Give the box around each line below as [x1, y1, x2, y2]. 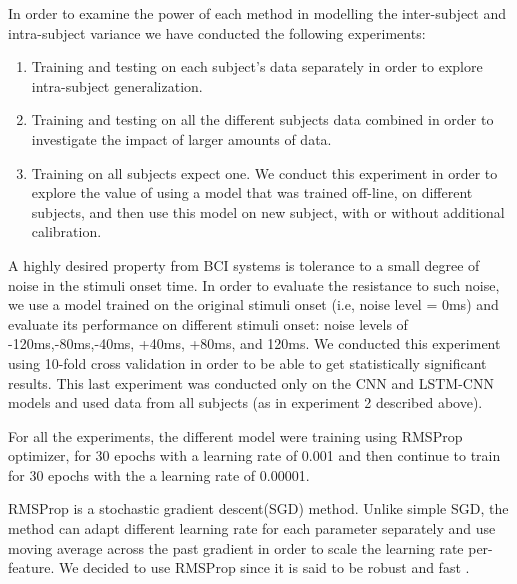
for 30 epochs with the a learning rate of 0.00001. [8, 464, 310, 485]
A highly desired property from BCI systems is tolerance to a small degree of [8, 254, 480, 275]
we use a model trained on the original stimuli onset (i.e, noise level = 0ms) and [8, 294, 499, 315]
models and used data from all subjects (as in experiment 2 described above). [8, 392, 483, 413]
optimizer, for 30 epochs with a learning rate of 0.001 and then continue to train [8, 445, 501, 466]
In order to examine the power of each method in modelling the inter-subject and [8, 3, 507, 23]
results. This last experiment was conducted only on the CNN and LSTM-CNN [8, 372, 494, 393]
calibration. [31, 221, 102, 242]
